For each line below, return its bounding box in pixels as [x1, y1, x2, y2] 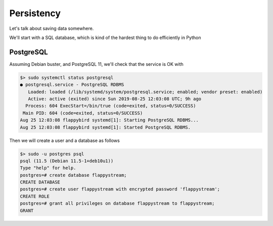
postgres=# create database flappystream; [20, 172, 127, 178]
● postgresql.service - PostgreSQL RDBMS [20, 82, 124, 88]
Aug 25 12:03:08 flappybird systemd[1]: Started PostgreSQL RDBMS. [20, 124, 191, 130]
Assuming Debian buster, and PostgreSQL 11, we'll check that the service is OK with [9, 61, 184, 67]
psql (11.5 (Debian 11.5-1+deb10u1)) [20, 158, 114, 164]
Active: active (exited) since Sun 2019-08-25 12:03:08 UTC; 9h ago [28, 96, 202, 101]
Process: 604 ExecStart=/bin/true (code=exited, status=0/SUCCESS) [25, 103, 196, 109]
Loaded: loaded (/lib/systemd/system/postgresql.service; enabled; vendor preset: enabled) [28, 89, 263, 95]
